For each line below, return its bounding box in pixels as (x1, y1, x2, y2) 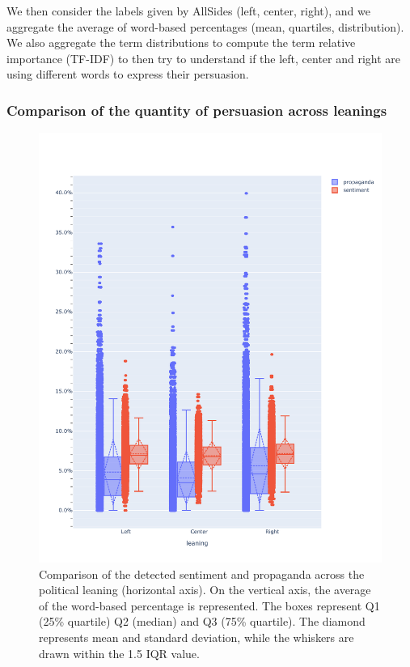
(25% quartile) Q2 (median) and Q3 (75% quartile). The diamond (39, 613, 366, 630)
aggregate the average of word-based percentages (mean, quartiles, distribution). (6, 18, 404, 35)
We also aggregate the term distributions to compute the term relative (6, 34, 356, 51)
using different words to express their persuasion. (6, 66, 249, 83)
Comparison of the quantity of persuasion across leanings (6, 100, 387, 120)
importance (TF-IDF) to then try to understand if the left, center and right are (6, 49, 401, 66)
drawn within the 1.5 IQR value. (39, 644, 200, 661)
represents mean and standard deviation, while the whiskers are (39, 628, 354, 645)
